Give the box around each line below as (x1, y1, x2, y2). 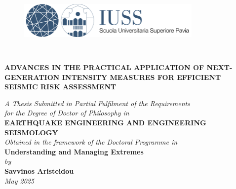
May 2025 (4, 175, 35, 186)
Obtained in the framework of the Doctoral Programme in (4, 137, 178, 147)
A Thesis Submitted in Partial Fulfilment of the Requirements (4, 98, 190, 108)
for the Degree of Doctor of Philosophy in (4, 108, 129, 118)
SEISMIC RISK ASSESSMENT (4, 81, 117, 92)
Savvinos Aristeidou (4, 165, 74, 176)
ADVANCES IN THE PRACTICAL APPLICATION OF (4, 62, 204, 73)
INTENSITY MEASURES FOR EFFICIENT (62, 72, 221, 82)
